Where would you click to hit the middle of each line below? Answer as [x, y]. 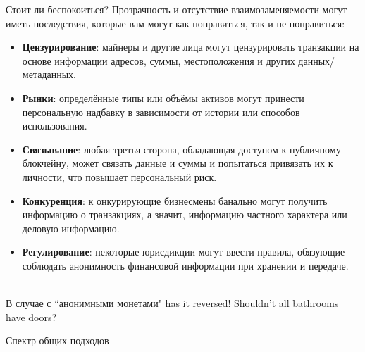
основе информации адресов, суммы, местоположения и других [159, 60]
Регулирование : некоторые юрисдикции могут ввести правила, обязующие [184, 252]
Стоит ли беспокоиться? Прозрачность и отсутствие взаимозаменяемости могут [177, 9]
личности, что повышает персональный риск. [119, 176]
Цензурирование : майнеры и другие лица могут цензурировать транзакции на [191, 47]
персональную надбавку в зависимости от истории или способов [161, 112]
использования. [55, 126]
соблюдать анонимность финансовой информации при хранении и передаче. [185, 265]
